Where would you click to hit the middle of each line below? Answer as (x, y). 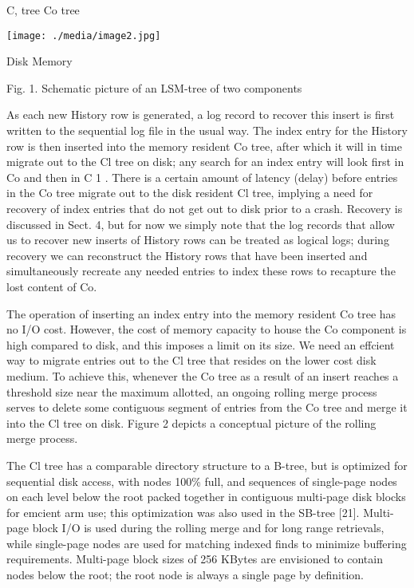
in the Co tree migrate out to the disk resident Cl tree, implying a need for (190, 193)
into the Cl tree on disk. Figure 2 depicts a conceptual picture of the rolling (191, 422)
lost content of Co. (52, 286)
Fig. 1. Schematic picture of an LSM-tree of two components (154, 87)
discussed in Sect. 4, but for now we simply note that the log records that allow (201, 224)
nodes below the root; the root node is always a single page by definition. (185, 575)
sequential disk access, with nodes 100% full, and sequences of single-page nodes (202, 481)
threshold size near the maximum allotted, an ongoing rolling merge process (192, 391)
